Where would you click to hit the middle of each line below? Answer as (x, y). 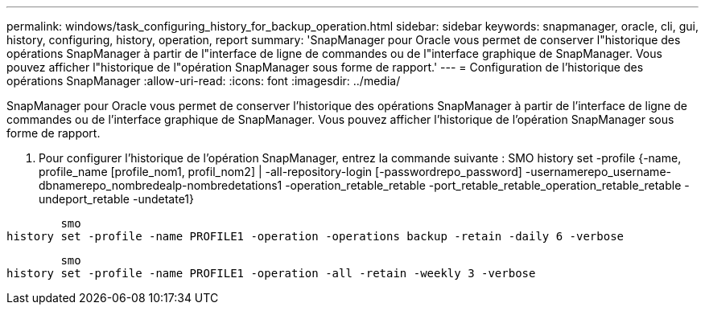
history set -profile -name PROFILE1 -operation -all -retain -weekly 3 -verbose (271, 273)
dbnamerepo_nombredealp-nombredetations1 (161, 185)
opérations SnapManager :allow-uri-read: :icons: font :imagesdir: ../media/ (204, 81)
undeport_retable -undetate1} (116, 199)
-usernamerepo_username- (598, 172)
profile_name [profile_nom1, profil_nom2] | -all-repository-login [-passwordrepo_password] (280, 172)
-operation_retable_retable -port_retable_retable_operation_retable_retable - (487, 185)
